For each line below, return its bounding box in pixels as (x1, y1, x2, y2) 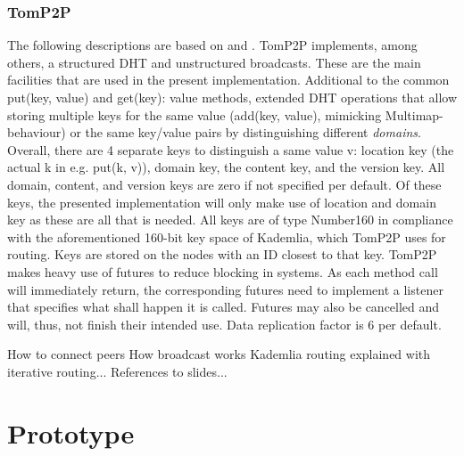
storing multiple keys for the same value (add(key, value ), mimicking (7, 105, 382, 124)
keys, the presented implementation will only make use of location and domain (7, 192, 436, 211)
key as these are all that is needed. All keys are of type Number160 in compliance (7, 210, 453, 229)
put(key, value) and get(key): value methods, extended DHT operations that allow (7, 88, 458, 106)
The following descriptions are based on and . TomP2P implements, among (7, 36, 418, 54)
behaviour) (7, 123, 66, 142)
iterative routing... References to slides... (7, 362, 228, 380)
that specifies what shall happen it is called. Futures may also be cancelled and (7, 297, 440, 316)
